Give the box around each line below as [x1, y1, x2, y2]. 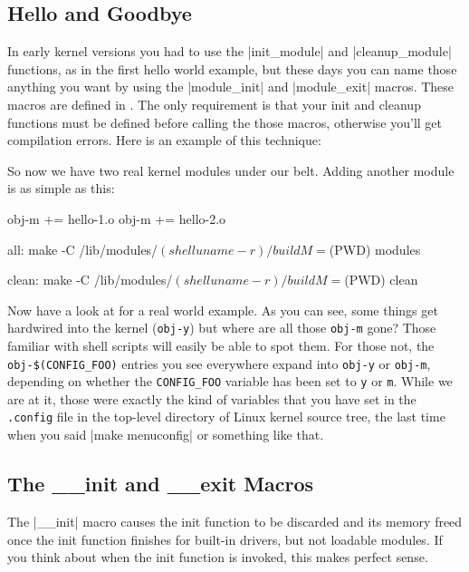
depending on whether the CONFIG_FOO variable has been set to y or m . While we [7, 372, 453, 391]
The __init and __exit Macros [7, 470, 314, 498]
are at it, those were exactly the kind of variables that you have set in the [7, 389, 416, 408]
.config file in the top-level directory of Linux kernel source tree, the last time [7, 407, 445, 426]
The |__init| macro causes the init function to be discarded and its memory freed [7, 511, 463, 530]
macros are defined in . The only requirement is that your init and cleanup [7, 94, 421, 113]
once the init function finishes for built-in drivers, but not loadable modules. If [7, 529, 443, 548]
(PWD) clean [344, 270, 418, 289]
